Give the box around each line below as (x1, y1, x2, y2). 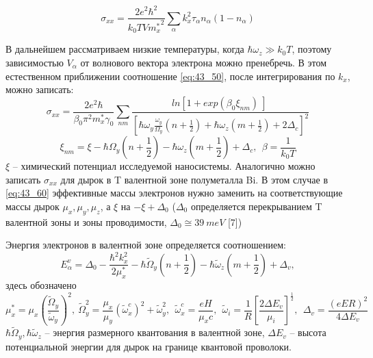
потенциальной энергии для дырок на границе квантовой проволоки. (5, 339, 292, 353)
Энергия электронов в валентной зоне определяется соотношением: (5, 238, 286, 252)
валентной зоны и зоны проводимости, (5, 214, 167, 229)
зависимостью (5, 55, 64, 69)
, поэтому (292, 42, 332, 56)
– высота (290, 325, 326, 340)
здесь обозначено (5, 278, 77, 292)
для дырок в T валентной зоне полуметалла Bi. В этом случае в (60, 172, 329, 186)
